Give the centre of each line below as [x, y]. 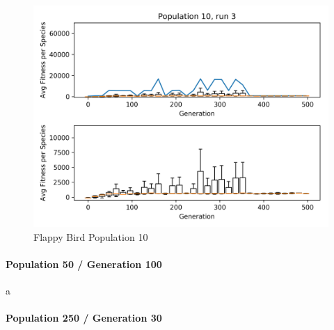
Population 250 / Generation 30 [84, 318]
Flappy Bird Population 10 [91, 236]
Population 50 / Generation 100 [84, 264]
